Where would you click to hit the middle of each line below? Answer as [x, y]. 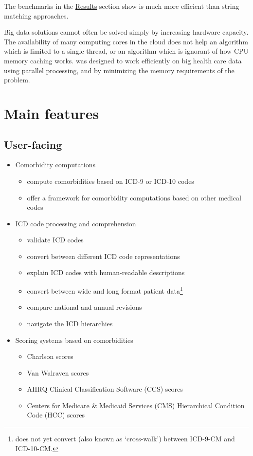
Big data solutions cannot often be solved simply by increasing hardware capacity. [126, 32]
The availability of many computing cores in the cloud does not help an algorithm [126, 41]
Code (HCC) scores [56, 415]
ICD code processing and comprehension [76, 223]
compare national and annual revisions [84, 307]
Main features [52, 113]
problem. [17, 80]
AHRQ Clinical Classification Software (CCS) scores [105, 389]
